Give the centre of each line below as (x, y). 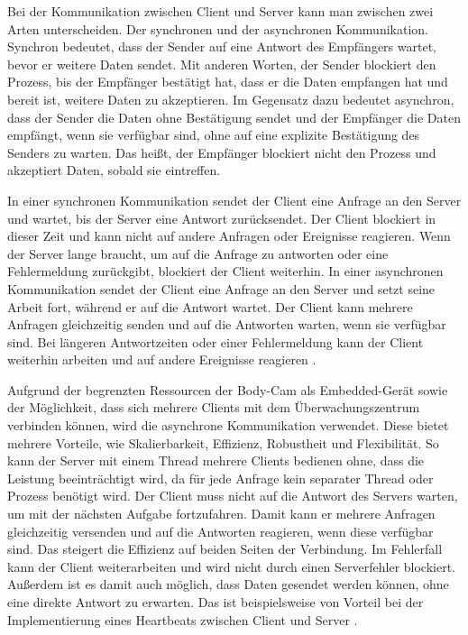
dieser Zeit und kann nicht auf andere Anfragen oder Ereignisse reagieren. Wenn (229, 236)
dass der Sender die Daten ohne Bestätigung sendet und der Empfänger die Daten (234, 117)
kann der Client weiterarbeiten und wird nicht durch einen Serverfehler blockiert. (232, 566)
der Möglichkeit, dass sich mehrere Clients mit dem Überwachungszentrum (214, 407)
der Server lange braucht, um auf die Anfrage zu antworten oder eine (198, 253)
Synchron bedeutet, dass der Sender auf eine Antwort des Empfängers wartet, (222, 46)
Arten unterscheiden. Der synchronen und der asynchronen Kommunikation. (218, 28)
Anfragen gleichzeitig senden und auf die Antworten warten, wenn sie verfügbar (227, 324)
